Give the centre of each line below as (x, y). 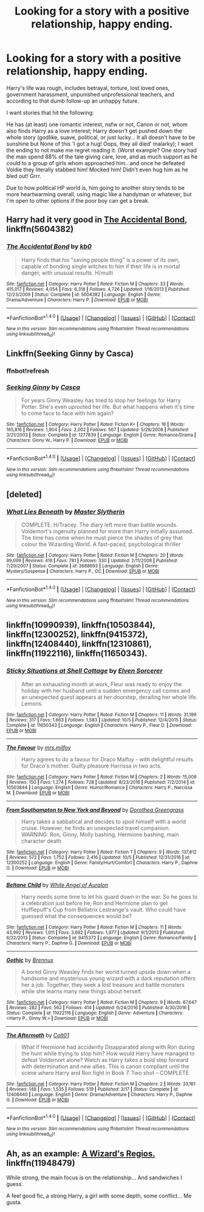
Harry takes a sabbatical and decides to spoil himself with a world (104, 822)
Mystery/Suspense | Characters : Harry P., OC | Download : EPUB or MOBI (83, 571)
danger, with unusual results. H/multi (67, 273)
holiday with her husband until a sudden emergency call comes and (106, 690)
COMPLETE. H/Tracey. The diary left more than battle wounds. (99, 525)
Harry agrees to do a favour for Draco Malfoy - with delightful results (107, 759)
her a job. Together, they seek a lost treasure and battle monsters (103, 984)
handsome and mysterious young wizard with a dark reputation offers (108, 978)
